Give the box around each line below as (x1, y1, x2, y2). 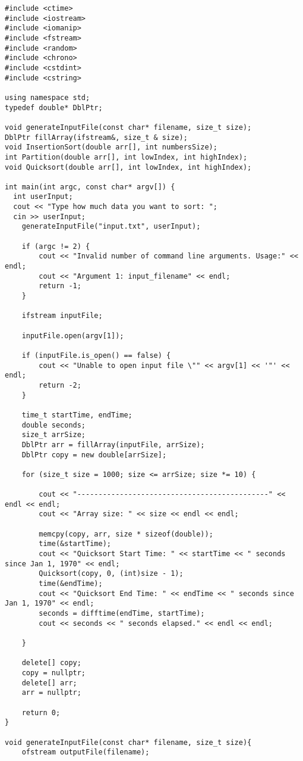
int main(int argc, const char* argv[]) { (5, 182, 175, 191)
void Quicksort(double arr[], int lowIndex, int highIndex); (5, 163, 252, 171)
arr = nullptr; (21, 688, 81, 697)
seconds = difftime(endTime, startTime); (39, 609, 205, 618)
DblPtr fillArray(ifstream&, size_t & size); (5, 133, 188, 142)
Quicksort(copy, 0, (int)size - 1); (39, 569, 184, 578)
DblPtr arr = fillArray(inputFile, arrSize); (21, 440, 205, 449)
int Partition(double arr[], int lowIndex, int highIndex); (5, 152, 248, 161)
